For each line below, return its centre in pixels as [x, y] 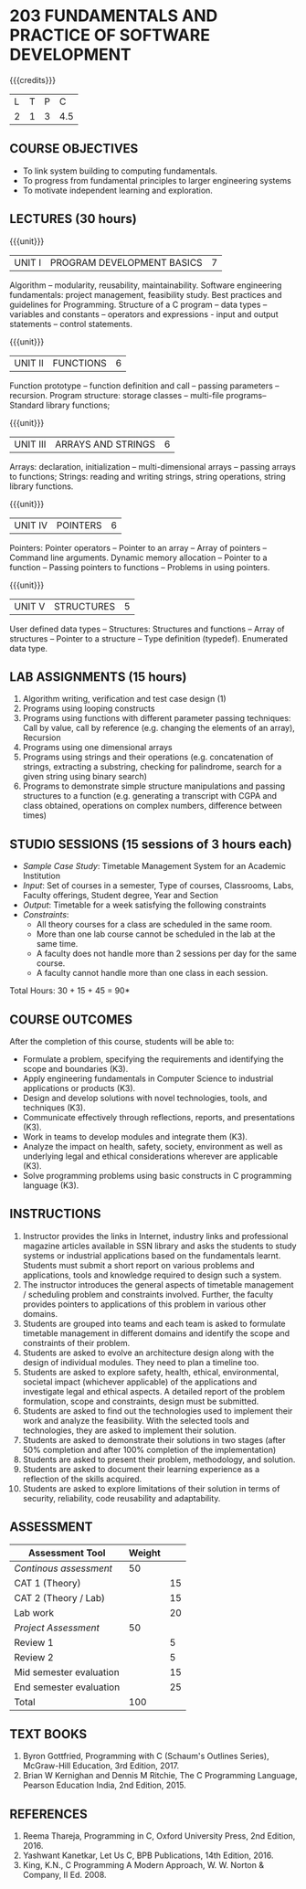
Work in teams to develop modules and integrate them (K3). [135, 1137]
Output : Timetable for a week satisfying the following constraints [144, 905]
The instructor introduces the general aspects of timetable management [158, 1284]
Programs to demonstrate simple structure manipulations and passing [154, 786]
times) [35, 815]
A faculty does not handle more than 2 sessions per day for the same [166, 954]
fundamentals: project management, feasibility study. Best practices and [146, 294]
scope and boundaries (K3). [75, 1069]
